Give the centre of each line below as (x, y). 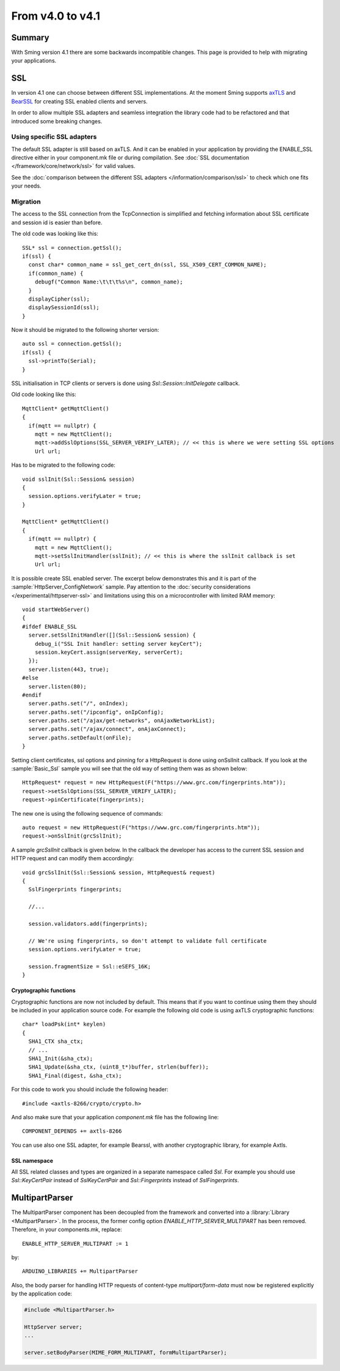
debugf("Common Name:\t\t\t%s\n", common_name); (109, 282)
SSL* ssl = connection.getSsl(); (72, 248)
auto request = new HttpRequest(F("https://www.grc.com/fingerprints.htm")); (141, 827)
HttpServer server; (53, 1327)
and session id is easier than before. (57, 222)
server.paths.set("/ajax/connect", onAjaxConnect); (107, 729)
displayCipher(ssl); (59, 299)
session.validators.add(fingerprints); (88, 923)
